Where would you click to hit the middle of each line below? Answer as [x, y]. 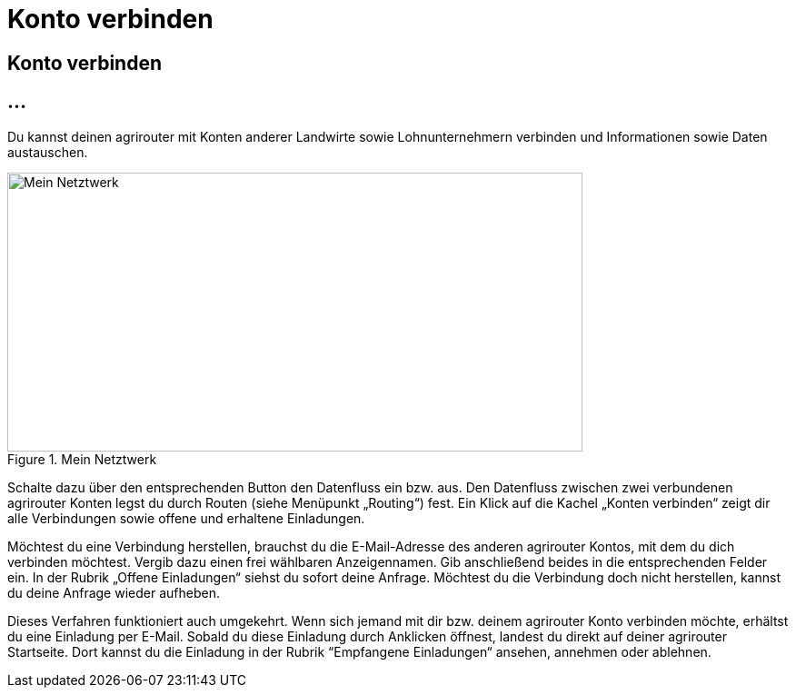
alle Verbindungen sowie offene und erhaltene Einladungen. [186, 518]
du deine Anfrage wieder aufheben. [114, 592]
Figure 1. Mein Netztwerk [82, 459]
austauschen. [48, 152]
